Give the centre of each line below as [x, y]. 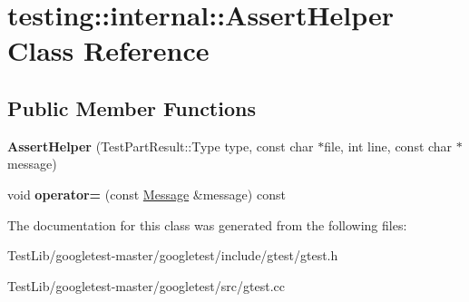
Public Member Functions [132, 107]
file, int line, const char [388, 146]
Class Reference [108, 50]
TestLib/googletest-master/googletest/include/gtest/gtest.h [173, 255]
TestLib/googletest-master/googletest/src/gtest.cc [146, 285]
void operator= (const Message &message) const [147, 194]
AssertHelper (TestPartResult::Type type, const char [161, 146]
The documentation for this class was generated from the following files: [207, 224]
